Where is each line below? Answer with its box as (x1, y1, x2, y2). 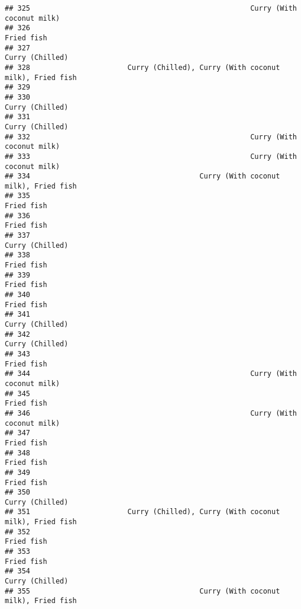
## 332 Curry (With (5, 132, 297, 141)
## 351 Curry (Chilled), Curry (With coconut (5, 508, 280, 516)
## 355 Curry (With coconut (5, 586, 280, 595)
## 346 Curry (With (5, 409, 297, 417)
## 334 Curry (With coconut (5, 172, 280, 181)
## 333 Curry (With (5, 152, 297, 161)
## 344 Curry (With (5, 369, 297, 378)
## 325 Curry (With (5, 4, 297, 12)
